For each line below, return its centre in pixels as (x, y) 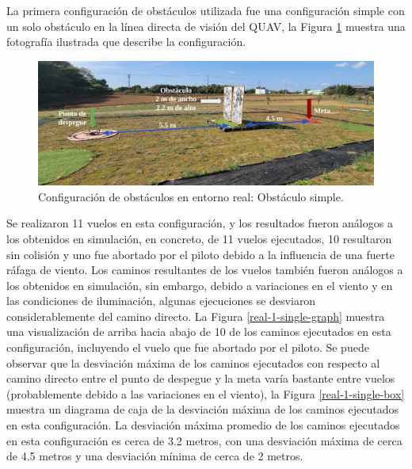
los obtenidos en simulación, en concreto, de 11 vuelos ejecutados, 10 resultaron (199, 238)
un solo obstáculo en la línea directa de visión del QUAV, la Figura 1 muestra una (206, 26)
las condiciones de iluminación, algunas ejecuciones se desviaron (161, 301)
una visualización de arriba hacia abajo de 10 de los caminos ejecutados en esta (199, 332)
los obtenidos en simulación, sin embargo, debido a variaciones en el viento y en (200, 285)
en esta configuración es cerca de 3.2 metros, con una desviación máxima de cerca (204, 440)
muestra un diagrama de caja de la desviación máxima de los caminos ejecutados (203, 409)
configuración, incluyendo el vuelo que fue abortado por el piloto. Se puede (188, 347)
